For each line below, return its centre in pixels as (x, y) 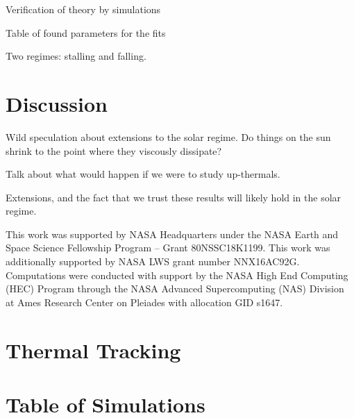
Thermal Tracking (93, 350)
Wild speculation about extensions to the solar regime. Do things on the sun (168, 136)
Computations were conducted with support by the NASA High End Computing (177, 275)
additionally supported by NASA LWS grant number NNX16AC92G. (153, 261)
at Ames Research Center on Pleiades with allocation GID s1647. (144, 302)
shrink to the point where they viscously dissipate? (114, 150)
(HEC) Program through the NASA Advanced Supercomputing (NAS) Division (175, 289)
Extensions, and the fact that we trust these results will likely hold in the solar (174, 197)
